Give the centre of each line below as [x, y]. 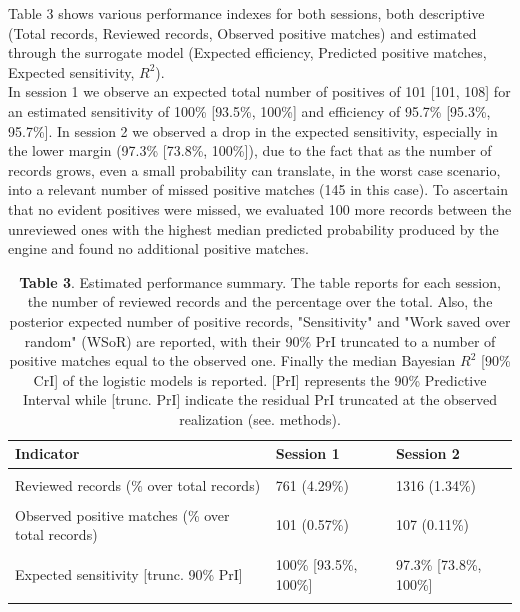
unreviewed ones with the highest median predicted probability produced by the [253, 228]
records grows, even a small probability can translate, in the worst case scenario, [254, 169]
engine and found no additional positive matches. [158, 248]
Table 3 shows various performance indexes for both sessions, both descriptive [246, 13]
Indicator [47, 453]
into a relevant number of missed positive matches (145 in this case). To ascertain [258, 189]
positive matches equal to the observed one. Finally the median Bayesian [232, 360]
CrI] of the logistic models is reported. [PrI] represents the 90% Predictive [260, 379]
